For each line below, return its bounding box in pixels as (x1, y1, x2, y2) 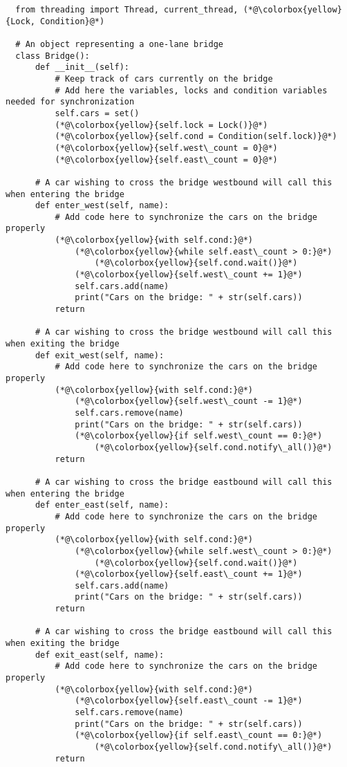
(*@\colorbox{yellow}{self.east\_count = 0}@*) (55, 154, 278, 165)
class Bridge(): (15, 50, 90, 61)
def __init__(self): (35, 62, 129, 73)
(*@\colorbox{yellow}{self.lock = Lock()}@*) (55, 120, 268, 130)
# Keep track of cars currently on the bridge (55, 73, 273, 84)
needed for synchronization (6, 97, 135, 107)
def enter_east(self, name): (35, 500, 169, 510)
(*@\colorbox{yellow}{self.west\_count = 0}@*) (55, 142, 278, 153)
